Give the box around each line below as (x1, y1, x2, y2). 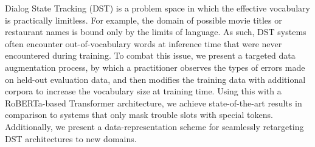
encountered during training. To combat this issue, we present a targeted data (5, 49, 296, 62)
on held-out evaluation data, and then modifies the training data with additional (5, 73, 306, 85)
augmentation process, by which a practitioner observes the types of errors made (5, 60, 305, 73)
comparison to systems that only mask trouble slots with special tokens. (5, 108, 273, 121)
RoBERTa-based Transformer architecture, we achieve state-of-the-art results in (5, 96, 302, 109)
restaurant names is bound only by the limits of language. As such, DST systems (5, 25, 306, 38)
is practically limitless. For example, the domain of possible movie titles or (5, 13, 282, 26)
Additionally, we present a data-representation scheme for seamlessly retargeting (5, 120, 304, 132)
